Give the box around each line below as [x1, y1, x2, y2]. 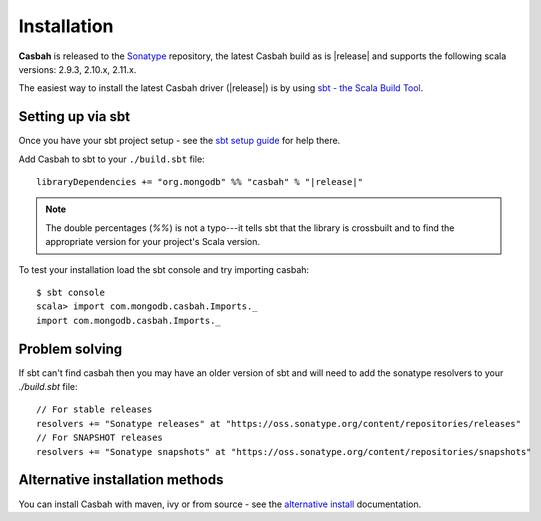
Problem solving [18, 340, 123, 357]
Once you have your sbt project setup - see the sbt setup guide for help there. [18, 135, 341, 147]
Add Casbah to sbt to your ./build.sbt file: [18, 153, 205, 165]
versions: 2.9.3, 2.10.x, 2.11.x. [18, 63, 137, 75]
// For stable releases [36, 404, 153, 415]
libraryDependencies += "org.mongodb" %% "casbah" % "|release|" [36, 176, 364, 188]
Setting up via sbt [18, 108, 130, 125]
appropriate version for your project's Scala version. [45, 236, 260, 248]
